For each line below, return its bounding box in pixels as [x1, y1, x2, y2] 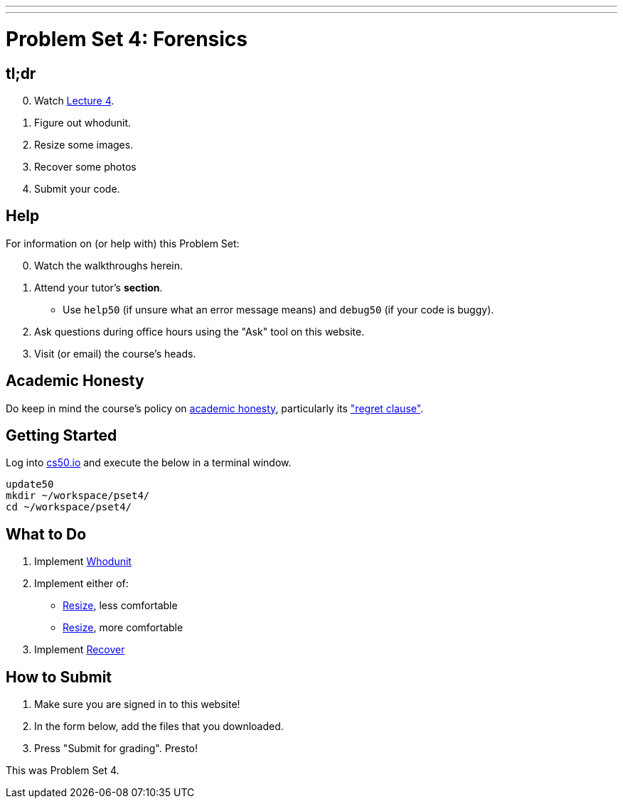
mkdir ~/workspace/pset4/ [6, 490, 150, 502]
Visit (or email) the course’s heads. [34, 347, 196, 360]
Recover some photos [34, 160, 137, 173]
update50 [6, 478, 54, 491]
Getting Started [6, 427, 117, 445]
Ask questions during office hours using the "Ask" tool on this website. [34, 325, 365, 338]
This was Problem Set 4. [6, 764, 119, 777]
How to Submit [6, 668, 112, 686]
